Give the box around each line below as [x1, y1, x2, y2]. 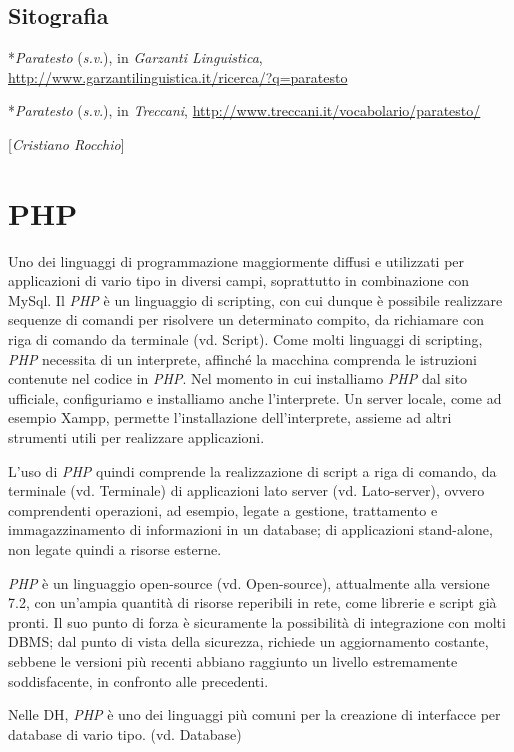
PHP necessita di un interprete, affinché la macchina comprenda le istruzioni [8, 348, 477, 369]
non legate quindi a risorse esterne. [8, 539, 222, 560]
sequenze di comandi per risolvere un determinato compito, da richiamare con [8, 309, 484, 330]
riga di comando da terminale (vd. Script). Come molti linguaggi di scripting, [8, 329, 483, 350]
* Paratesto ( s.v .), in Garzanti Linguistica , [8, 47, 263, 68]
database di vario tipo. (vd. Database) [8, 723, 242, 744]
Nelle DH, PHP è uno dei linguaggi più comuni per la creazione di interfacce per [8, 704, 501, 725]
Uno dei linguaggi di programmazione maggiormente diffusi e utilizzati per [8, 250, 465, 271]
